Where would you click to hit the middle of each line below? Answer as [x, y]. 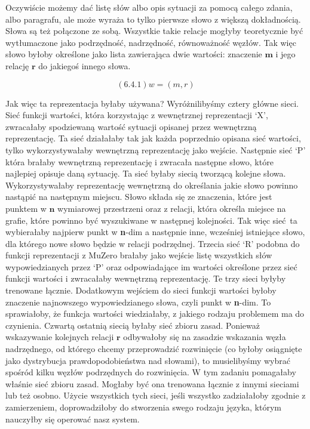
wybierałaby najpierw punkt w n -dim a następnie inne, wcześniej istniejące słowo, [155, 232]
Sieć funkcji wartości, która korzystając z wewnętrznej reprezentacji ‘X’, [137, 115]
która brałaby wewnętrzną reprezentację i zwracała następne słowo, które [139, 161]
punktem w [26, 208]
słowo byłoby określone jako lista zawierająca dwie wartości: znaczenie [134, 54]
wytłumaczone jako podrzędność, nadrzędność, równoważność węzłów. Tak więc [151, 42]
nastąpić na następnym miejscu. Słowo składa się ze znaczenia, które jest [139, 197]
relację [17, 65]
